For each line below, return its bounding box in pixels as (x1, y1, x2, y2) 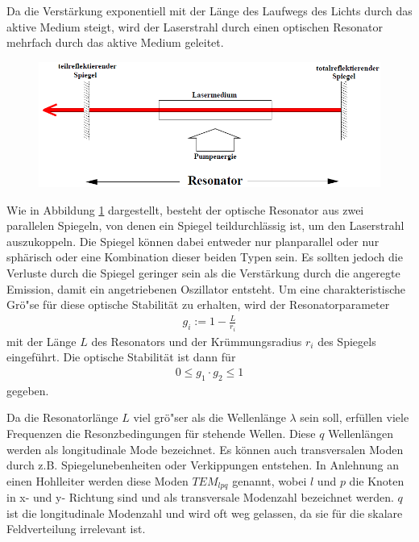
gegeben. (6, 381, 49, 398)
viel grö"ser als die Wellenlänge (133, 409, 286, 426)
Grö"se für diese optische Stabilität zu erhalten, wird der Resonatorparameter (6, 296, 390, 313)
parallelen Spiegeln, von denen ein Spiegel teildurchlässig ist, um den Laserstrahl (6, 217, 404, 234)
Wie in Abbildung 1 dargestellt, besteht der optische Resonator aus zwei (6, 201, 364, 218)
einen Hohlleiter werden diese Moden (6, 472, 189, 489)
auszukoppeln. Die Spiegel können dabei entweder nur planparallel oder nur (6, 232, 380, 249)
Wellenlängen (328, 424, 394, 441)
